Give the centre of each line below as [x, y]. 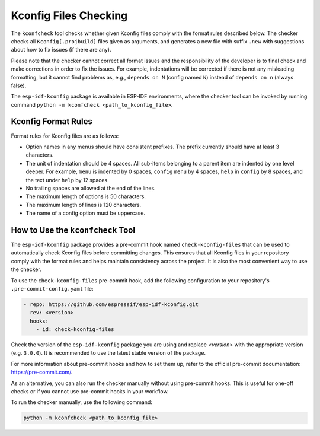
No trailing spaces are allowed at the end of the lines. [91, 188]
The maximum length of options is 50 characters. [86, 196]
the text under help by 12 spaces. [67, 180]
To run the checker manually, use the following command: [81, 402]
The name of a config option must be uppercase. [85, 213]
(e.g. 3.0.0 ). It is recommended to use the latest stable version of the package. [108, 353]
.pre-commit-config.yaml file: [52, 288]
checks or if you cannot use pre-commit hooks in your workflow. [90, 392]
